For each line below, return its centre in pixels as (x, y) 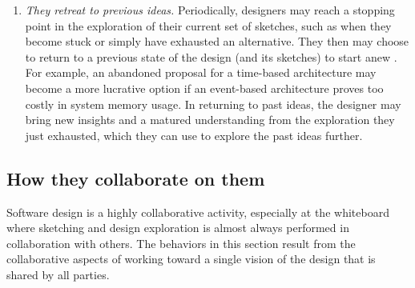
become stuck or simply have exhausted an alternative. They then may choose (217, 41)
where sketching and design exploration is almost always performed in (178, 228)
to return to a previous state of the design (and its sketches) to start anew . (211, 56)
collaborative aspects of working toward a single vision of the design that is (191, 259)
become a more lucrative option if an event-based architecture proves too (204, 88)
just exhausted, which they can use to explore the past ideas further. (194, 135)
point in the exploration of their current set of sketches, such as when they (208, 25)
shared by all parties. (58, 274)
